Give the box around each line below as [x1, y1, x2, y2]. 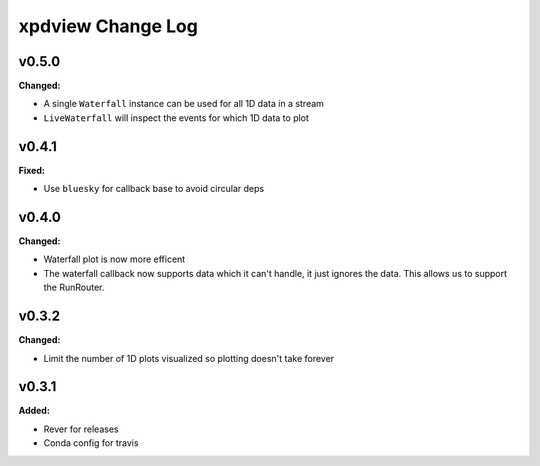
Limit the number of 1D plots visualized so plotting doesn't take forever [43, 352, 335, 364]
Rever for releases [43, 423, 119, 435]
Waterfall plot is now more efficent [43, 253, 186, 265]
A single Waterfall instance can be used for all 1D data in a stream [43, 98, 325, 110]
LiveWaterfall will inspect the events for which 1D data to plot [43, 111, 310, 124]
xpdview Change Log [18, 15, 199, 37]
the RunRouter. [43, 281, 105, 294]
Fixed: [18, 164, 45, 176]
